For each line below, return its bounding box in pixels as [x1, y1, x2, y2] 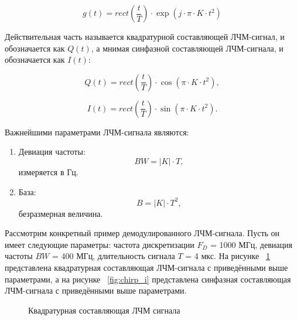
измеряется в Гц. [18, 165, 78, 178]
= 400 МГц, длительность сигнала [52, 250, 175, 262]
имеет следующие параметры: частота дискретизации [5, 238, 194, 250]
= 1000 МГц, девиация [210, 238, 292, 250]
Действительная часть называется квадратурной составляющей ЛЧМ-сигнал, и [5, 30, 285, 42]
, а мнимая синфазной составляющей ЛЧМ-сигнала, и [91, 42, 284, 54]
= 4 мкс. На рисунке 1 [185, 250, 270, 262]
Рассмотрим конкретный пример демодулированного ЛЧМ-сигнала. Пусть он [5, 227, 280, 239]
